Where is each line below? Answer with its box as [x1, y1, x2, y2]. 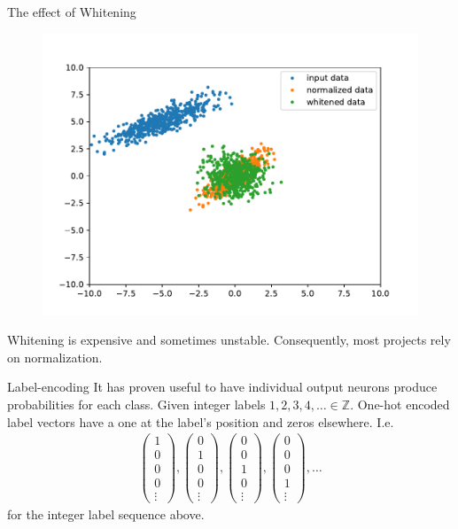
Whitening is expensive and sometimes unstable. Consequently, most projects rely [7, 331, 451, 349]
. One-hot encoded [350, 394, 450, 413]
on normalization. [7, 347, 103, 366]
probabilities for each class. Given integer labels [7, 394, 266, 413]
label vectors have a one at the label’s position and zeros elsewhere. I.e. [7, 412, 394, 431]
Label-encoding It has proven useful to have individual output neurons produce [7, 377, 438, 396]
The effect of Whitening [7, 3, 136, 20]
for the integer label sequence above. [7, 505, 205, 524]
